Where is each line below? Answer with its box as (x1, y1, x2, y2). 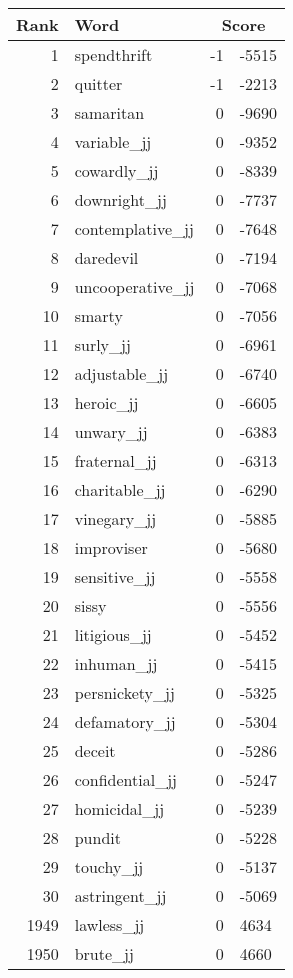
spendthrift (74, 43, 153, 66)
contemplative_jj (74, 217, 194, 240)
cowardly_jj (74, 159, 159, 182)
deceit (74, 739, 116, 762)
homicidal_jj (74, 797, 165, 820)
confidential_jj (74, 768, 177, 791)
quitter (74, 72, 123, 95)
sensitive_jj (74, 565, 156, 588)
